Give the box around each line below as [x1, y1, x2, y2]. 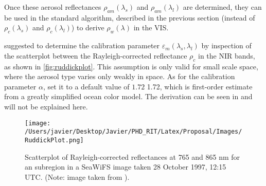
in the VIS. [133, 22, 169, 33]
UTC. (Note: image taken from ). [25, 171, 130, 182]
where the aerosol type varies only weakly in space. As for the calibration [4, 71, 235, 82]
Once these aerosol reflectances [4, 2, 101, 12]
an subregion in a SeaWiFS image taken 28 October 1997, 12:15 [25, 161, 226, 172]
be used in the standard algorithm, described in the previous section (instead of [4, 12, 255, 23]
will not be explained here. [4, 101, 88, 111]
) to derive [71, 22, 104, 33]
